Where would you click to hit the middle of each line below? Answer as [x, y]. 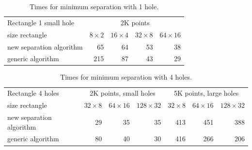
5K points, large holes [206, 93]
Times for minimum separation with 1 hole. [94, 6]
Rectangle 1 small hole [41, 22]
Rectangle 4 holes [33, 93]
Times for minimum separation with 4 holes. [126, 77]
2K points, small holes [123, 93]
